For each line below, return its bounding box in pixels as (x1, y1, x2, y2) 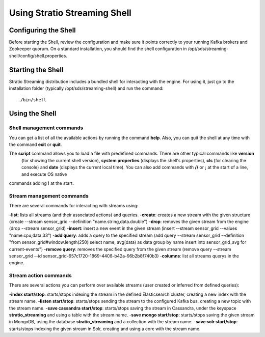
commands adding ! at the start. (9, 180, 74, 186)
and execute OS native (21, 171, 67, 177)
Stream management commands (9, 192, 89, 199)
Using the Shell (9, 110, 56, 118)
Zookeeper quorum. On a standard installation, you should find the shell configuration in (9, 46, 187, 52)
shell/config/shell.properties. (9, 53, 67, 58)
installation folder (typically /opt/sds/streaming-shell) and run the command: (9, 85, 164, 91)
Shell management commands (9, 124, 83, 131)
